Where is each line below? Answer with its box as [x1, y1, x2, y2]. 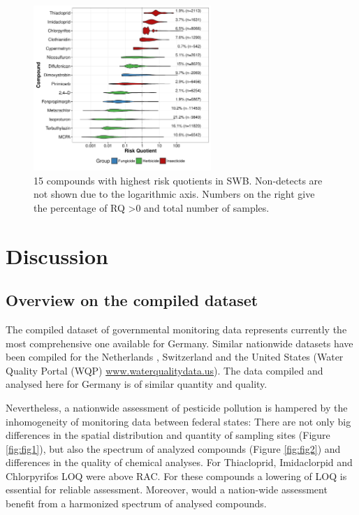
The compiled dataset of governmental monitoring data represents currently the [6, 321, 347, 336]
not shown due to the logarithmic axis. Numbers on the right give [34, 187, 315, 201]
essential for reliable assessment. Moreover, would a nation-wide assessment [6, 482, 328, 497]
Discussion [6, 241, 108, 270]
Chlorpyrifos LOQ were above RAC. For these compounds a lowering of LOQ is [6, 468, 347, 483]
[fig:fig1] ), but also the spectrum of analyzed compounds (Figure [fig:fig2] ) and [6, 441, 341, 456]
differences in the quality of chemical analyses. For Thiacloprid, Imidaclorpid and [6, 455, 353, 470]
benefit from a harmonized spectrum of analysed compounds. [6, 496, 267, 511]
